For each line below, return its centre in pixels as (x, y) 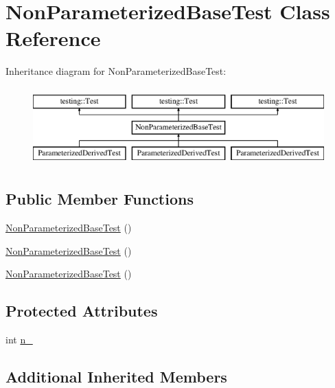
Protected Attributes (82, 311)
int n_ (19, 340)
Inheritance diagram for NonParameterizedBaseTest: (116, 71)
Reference (53, 38)
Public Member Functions (100, 199)
